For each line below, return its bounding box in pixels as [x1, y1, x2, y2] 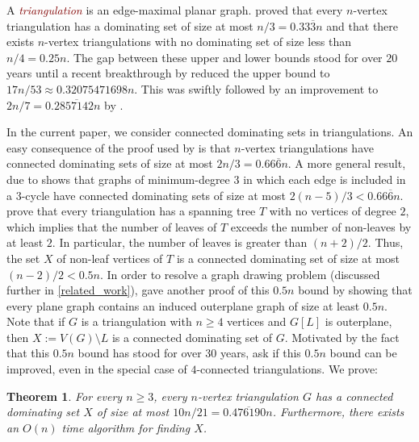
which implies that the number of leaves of [6, 218, 217, 235]
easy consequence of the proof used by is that [6, 139, 231, 156]
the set [6, 249, 40, 266]
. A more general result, [287, 155, 406, 172]
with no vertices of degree [269, 202, 396, 219]
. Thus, [367, 234, 404, 251]
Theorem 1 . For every [6, 387, 123, 404]
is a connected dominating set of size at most [176, 249, 400, 266]
